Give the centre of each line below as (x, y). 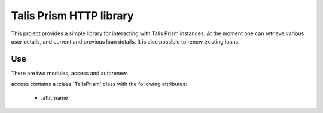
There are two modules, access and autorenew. (70, 73)
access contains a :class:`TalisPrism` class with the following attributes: (99, 84)
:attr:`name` (55, 97)
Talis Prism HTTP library (72, 16)
